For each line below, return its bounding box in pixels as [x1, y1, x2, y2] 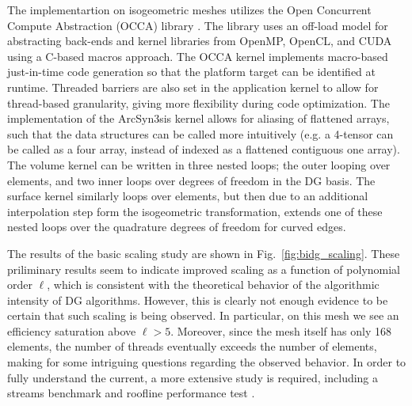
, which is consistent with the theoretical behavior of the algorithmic [47, 276, 380, 293]
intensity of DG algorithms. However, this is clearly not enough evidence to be [7, 291, 388, 308]
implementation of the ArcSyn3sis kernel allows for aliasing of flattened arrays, [7, 110, 390, 127]
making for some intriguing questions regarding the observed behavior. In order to [7, 354, 406, 370]
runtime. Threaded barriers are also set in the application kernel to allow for [7, 78, 379, 95]
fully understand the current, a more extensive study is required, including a [7, 369, 379, 385]
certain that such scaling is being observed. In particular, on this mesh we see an [7, 307, 399, 324]
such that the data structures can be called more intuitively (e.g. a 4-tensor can [7, 125, 394, 142]
